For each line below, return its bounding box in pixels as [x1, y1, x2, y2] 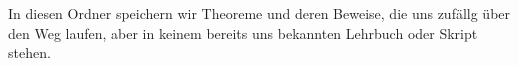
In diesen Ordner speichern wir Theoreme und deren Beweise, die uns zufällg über [8, 3, 511, 23]
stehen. [8, 42, 51, 63]
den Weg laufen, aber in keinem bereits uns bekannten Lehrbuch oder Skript [8, 22, 478, 43]
